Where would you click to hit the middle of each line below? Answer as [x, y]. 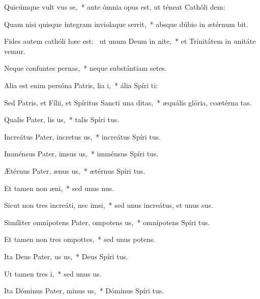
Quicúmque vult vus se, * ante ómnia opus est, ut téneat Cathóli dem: [115, 7]
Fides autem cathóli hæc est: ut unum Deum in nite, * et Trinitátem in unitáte [130, 41]
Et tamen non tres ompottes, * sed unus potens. [80, 239]
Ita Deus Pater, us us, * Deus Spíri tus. [66, 256]
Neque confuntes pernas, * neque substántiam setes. [85, 68]
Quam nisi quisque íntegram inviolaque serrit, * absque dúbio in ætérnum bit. [126, 24]
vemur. [15, 51]
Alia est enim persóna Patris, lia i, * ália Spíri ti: [81, 85]
